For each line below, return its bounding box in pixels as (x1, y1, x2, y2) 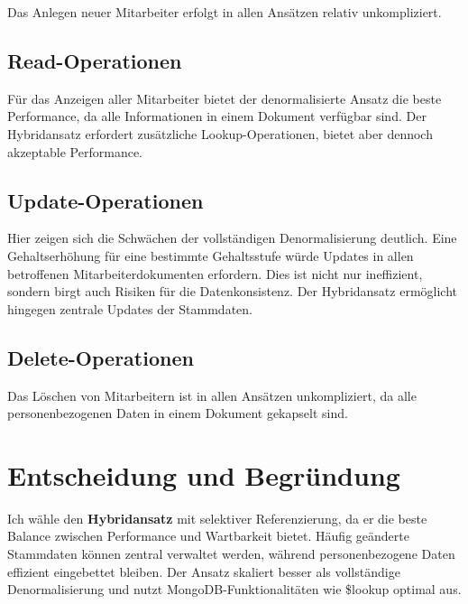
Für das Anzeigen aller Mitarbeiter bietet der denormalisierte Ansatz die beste (7, 88, 442, 107)
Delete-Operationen (7, 343, 194, 371)
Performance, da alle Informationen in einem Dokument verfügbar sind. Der (7, 107, 427, 125)
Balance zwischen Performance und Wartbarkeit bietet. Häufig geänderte (7, 526, 409, 545)
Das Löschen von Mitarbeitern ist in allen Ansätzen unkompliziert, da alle (7, 386, 417, 404)
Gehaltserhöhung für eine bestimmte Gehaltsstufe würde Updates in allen (7, 246, 414, 265)
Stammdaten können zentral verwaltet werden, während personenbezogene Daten (7, 544, 455, 563)
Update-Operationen (7, 186, 204, 214)
